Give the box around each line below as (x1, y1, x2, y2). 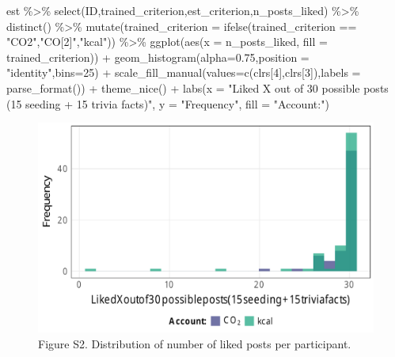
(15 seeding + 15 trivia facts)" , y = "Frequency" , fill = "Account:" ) (6, 95, 329, 112)
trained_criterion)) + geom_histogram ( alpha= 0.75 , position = (6, 48, 310, 65)
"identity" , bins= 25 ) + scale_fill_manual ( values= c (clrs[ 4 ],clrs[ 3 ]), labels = (6, 64, 361, 81)
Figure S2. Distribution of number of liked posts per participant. (38, 335, 351, 351)
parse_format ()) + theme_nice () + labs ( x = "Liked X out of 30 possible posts (6, 79, 389, 96)
